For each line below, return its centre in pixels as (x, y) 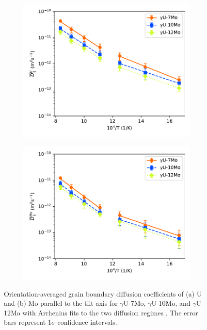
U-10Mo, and (171, 303)
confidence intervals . (87, 322)
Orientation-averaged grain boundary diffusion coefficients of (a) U (103, 293)
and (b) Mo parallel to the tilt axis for (61, 303)
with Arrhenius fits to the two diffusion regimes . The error (110, 312)
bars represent (25, 322)
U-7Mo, (135, 303)
